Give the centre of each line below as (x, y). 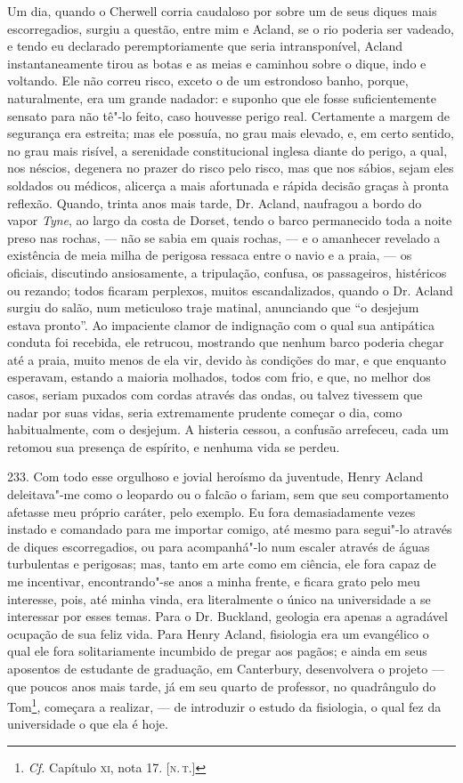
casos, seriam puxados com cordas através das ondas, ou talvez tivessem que (215, 395)
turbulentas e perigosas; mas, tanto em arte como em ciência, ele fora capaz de (222, 564)
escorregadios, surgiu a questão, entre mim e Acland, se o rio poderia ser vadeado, (231, 28)
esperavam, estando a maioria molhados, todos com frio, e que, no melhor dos (219, 377)
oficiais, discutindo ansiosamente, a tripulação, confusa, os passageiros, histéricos (227, 272)
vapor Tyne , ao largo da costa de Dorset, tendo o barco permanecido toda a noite (230, 220)
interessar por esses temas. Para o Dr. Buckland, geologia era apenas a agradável (227, 616)
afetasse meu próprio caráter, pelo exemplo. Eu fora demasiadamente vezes (211, 511)
